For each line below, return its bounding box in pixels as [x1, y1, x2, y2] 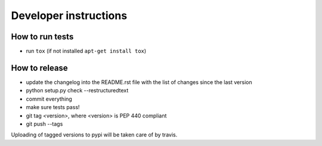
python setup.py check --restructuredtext [26, 87, 129, 94]
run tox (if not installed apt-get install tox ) [26, 48, 147, 55]
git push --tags [26, 120, 63, 128]
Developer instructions [11, 9, 128, 22]
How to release [11, 63, 68, 73]
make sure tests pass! [26, 104, 80, 111]
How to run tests [11, 32, 74, 42]
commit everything [26, 95, 73, 102]
